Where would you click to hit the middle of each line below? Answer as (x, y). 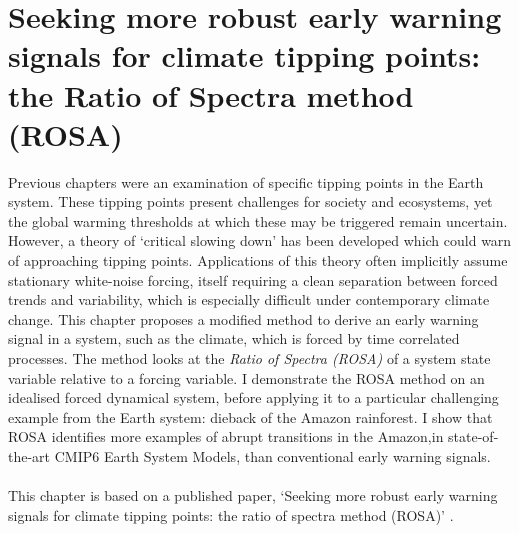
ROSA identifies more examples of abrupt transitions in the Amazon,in (226, 436)
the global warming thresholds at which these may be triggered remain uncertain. (258, 220)
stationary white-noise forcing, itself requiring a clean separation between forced (253, 279)
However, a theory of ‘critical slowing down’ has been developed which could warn (260, 240)
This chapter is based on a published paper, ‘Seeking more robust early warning (253, 495)
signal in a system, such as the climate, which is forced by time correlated (234, 338)
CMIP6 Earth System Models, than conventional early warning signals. (272, 456)
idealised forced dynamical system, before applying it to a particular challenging (253, 397)
